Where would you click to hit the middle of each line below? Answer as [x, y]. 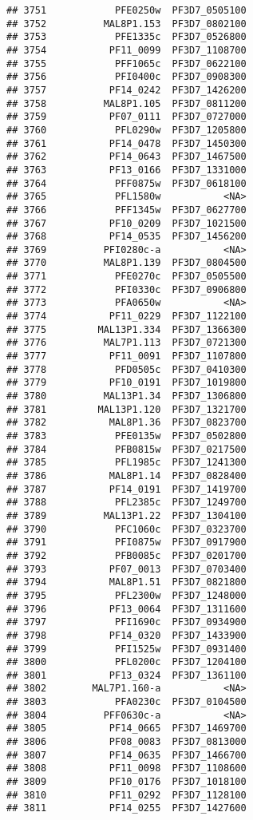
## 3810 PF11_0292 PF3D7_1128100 [126, 795]
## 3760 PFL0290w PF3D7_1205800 [126, 130]
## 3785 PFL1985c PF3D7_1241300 [126, 463]
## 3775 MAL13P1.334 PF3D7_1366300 [126, 329]
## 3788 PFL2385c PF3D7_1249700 [126, 503]
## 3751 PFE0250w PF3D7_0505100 [126, 10]
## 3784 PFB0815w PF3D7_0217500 [126, 449]
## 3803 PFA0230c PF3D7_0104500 [126, 702]
